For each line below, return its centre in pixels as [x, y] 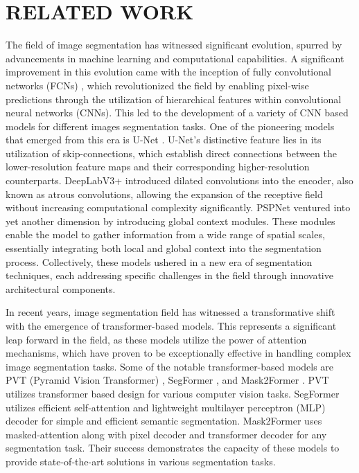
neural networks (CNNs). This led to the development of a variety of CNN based [177, 113]
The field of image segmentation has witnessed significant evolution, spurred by [174, 45]
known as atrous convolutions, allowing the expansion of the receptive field [164, 194]
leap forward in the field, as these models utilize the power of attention [156, 339]
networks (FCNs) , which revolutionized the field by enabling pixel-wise [157, 85]
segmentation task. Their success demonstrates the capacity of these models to [173, 448]
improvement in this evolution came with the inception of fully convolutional [168, 72]
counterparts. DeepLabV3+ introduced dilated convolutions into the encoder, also [179, 180]
